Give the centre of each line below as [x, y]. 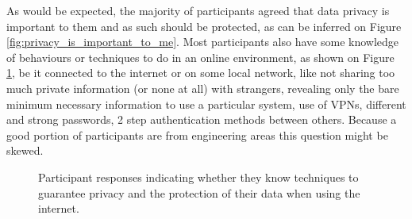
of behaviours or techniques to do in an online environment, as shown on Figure [200, 57]
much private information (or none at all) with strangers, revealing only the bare [203, 88]
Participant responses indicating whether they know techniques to [198, 177]
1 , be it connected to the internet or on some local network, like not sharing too [201, 73]
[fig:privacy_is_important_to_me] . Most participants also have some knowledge [203, 42]
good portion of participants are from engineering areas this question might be [197, 134]
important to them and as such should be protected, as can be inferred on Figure [204, 26]
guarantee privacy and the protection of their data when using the [199, 192]
